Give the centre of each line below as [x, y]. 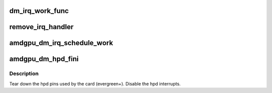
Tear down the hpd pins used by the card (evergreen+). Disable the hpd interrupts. [95, 83]
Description [24, 74]
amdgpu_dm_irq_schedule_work [61, 43]
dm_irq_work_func [39, 11]
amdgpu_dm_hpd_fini [44, 59]
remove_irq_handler [42, 27]
